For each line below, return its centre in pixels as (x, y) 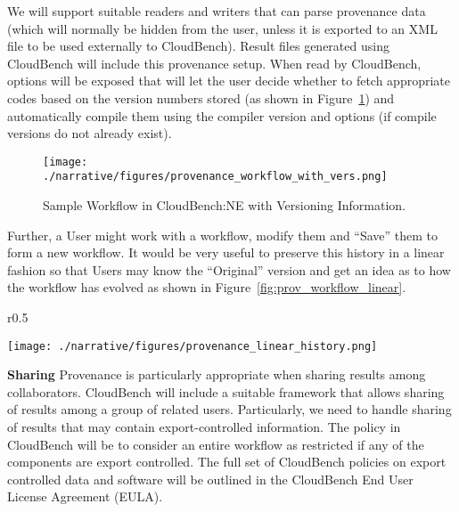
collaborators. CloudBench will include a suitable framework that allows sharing (226, 391)
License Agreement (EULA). (85, 496)
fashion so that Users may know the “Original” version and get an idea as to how (229, 269)
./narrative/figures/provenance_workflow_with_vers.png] (215, 177)
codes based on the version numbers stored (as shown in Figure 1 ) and (201, 98)
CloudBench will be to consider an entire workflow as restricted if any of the (216, 444)
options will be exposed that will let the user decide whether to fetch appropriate (229, 81)
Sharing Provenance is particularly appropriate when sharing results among (217, 374)
